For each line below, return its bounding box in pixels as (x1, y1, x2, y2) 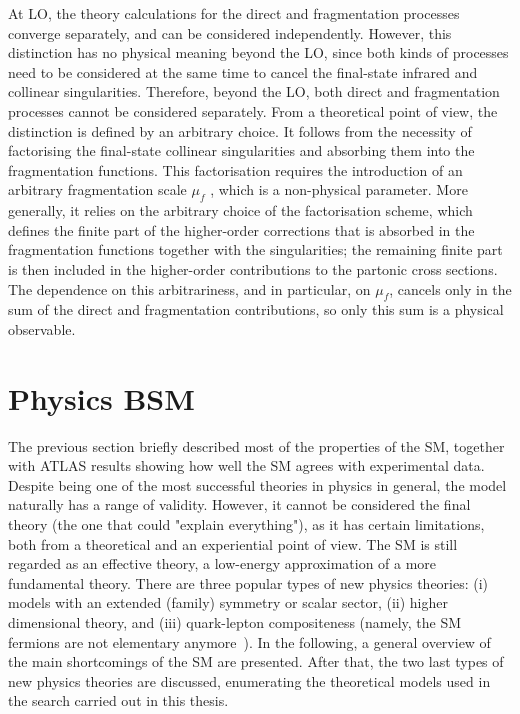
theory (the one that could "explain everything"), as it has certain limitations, (8, 514, 485, 534)
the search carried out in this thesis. (8, 690, 229, 711)
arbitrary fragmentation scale (8, 179, 187, 200)
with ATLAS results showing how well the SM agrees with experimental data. (8, 455, 485, 476)
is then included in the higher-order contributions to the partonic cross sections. (8, 258, 498, 279)
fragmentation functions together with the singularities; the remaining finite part (8, 239, 503, 260)
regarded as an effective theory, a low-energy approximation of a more (8, 553, 437, 574)
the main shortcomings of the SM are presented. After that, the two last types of (8, 651, 504, 672)
